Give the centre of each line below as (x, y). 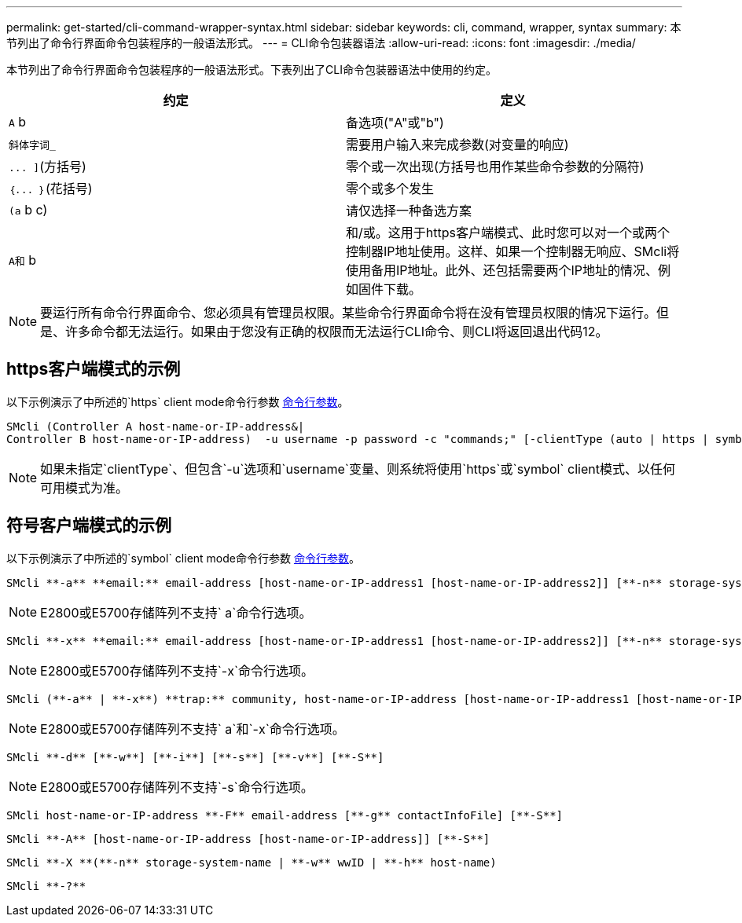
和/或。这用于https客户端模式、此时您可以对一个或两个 (508, 233)
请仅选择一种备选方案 (409, 211)
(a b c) (28, 210)
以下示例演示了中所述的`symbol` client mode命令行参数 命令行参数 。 (183, 558)
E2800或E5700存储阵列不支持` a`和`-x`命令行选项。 (193, 729)
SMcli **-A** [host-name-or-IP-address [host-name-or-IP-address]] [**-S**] (248, 839)
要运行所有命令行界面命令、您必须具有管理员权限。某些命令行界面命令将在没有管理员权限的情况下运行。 (349, 313)
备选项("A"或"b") (395, 123)
